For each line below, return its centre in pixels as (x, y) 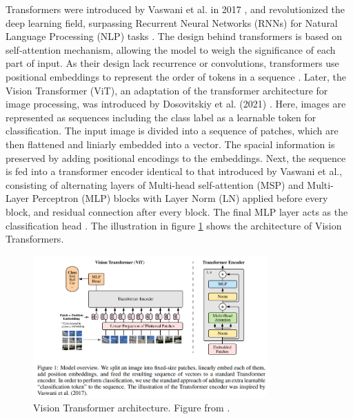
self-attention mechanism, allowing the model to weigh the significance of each (171, 49)
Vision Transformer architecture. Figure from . (132, 407)
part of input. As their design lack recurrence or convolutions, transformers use (172, 63)
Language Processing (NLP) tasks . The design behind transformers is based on (174, 36)
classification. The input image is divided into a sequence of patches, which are (172, 131)
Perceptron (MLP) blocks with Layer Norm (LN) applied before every (180, 198)
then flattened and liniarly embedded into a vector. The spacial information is (170, 144)
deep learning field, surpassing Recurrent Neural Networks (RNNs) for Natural (172, 22)
